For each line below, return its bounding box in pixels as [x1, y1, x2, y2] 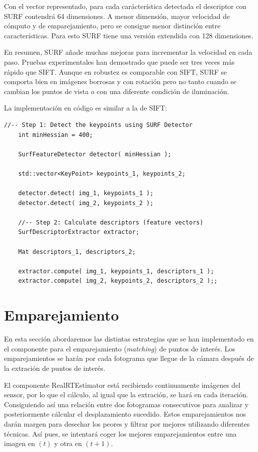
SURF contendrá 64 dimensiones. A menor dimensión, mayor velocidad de [4, 10, 230, 21]
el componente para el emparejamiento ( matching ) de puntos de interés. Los [4, 343, 236, 353]
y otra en [54, 438, 82, 449]
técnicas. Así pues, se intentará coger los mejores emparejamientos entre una [4, 428, 237, 439]
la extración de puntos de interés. [4, 362, 105, 373]
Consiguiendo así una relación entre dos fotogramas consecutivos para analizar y [4, 399, 249, 409]
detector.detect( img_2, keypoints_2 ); [18, 199, 154, 207]
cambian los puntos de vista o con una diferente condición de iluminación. [4, 86, 229, 96]
